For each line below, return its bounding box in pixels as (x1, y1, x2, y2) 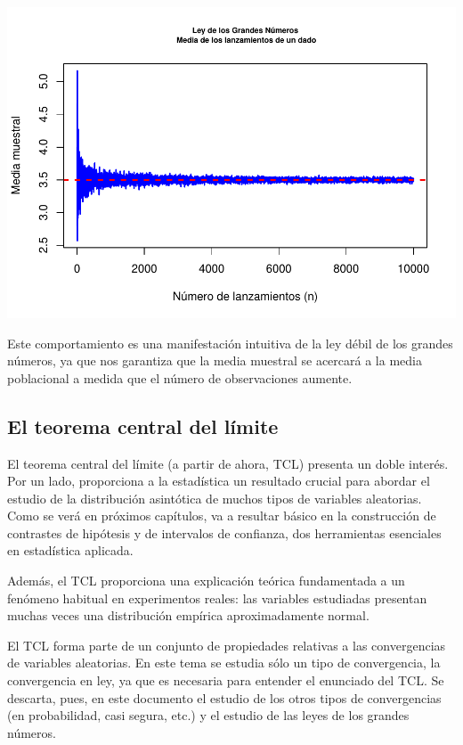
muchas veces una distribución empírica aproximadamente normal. (7, 606, 370, 625)
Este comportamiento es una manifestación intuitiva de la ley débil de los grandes (7, 333, 453, 352)
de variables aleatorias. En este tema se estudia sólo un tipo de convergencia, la (7, 653, 441, 672)
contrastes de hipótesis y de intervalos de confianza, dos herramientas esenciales (7, 523, 442, 542)
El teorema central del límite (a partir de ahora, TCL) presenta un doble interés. (7, 454, 449, 472)
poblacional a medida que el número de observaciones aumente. (7, 368, 353, 387)
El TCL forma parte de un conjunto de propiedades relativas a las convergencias (7, 635, 446, 654)
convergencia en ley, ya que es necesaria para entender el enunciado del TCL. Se (7, 671, 444, 690)
